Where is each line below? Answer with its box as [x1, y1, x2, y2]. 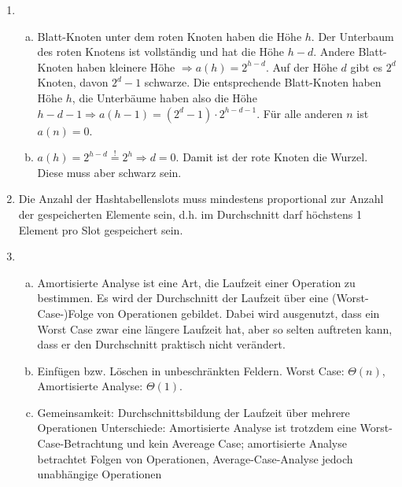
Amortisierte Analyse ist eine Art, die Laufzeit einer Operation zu [37, 274, 356, 290]
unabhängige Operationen [37, 466, 162, 482]
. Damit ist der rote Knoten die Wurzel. [175, 149, 368, 165]
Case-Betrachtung [37, 435, 124, 452]
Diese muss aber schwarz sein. [37, 164, 182, 180]
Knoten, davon [37, 74, 109, 90]
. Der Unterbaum [311, 28, 394, 44]
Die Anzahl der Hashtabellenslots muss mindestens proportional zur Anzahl [18, 190, 384, 207]
